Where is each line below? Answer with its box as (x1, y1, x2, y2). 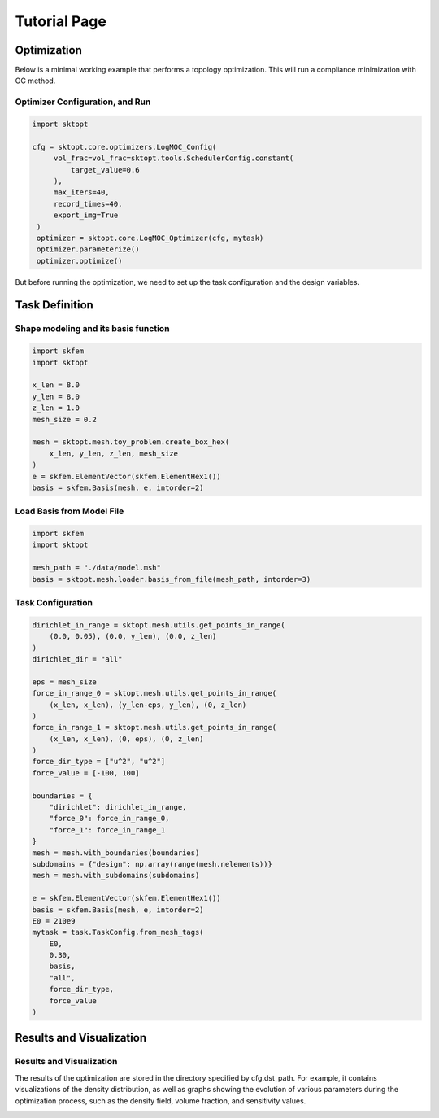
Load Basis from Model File (15, 505, 124, 517)
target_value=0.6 (70, 165, 140, 174)
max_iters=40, (53, 188, 110, 197)
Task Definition (15, 298, 93, 312)
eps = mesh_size (32, 677, 98, 687)
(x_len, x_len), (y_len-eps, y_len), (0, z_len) (49, 700, 247, 710)
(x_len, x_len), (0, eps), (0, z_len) (49, 734, 204, 744)
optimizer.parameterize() (37, 245, 140, 254)
